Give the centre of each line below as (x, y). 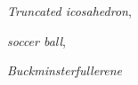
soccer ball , (37, 40)
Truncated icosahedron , (69, 11)
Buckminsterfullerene (65, 70)
